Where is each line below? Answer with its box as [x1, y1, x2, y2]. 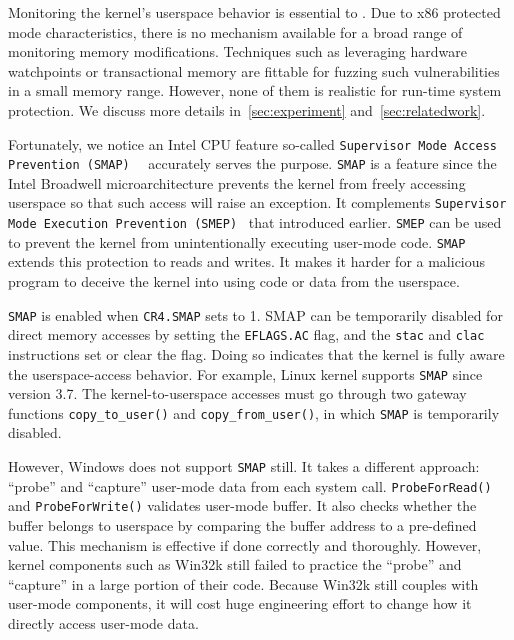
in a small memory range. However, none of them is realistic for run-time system [8, 80, 502, 101]
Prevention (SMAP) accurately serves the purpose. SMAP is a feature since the [8, 153, 497, 174]
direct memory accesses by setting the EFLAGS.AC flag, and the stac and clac [8, 324, 485, 345]
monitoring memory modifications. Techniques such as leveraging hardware [8, 41, 468, 62]
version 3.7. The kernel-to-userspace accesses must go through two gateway [8, 383, 467, 404]
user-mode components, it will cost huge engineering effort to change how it [8, 593, 472, 614]
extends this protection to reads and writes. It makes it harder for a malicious [8, 251, 486, 272]
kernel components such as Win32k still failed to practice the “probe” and [8, 554, 462, 575]
